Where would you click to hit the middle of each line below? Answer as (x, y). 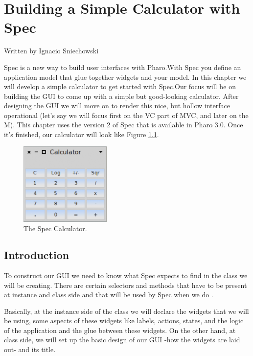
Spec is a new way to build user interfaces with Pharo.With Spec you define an (123, 67)
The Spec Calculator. (55, 228)
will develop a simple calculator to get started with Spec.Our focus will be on (120, 86)
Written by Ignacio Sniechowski (51, 51)
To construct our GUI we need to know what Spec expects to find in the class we (126, 275)
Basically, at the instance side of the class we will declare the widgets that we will (126, 311)
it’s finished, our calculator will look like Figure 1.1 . (81, 134)
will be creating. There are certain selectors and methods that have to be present (126, 285)
